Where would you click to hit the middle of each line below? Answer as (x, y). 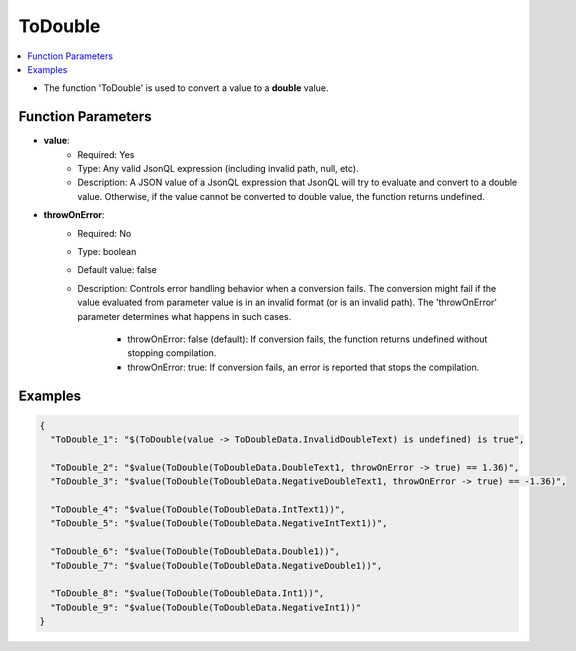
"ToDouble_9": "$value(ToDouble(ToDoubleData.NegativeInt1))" (206, 607)
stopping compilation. (172, 353)
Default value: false (117, 270)
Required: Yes (106, 154)
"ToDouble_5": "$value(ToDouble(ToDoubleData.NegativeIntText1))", (219, 523)
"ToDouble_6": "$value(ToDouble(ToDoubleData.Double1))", (195, 551)
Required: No (104, 233)
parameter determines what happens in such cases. (184, 316)
